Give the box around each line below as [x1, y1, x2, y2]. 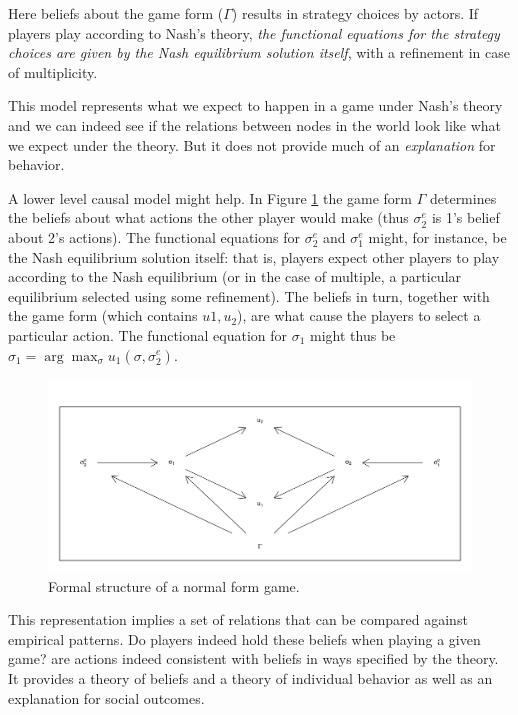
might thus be [310, 324, 396, 345]
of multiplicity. [8, 61, 98, 82]
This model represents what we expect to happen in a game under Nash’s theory [8, 95, 503, 116]
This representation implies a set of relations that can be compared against [8, 609, 468, 630]
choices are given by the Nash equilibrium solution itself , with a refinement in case [8, 42, 510, 63]
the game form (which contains [8, 305, 198, 326]
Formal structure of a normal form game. [48, 575, 300, 596]
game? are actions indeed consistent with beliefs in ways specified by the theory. [8, 648, 499, 669]
